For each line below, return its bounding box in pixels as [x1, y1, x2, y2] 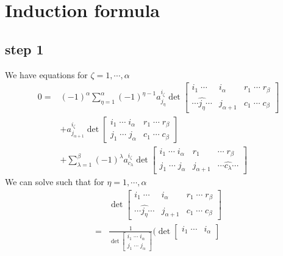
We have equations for [5, 68, 88, 81]
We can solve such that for [5, 175, 104, 188]
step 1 [5, 39, 44, 58]
